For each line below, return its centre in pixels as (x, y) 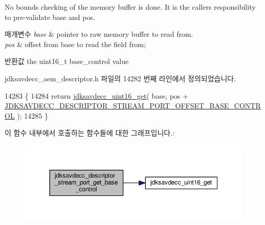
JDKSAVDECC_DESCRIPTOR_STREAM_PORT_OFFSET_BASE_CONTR (133, 106)
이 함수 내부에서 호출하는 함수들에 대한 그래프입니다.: (90, 133)
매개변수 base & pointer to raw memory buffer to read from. (99, 34)
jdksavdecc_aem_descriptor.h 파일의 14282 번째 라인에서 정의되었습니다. (120, 78)
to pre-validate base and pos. (50, 17)
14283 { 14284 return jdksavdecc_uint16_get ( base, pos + (96, 95)
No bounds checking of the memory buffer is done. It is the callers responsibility (130, 7)
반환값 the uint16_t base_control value (67, 61)
